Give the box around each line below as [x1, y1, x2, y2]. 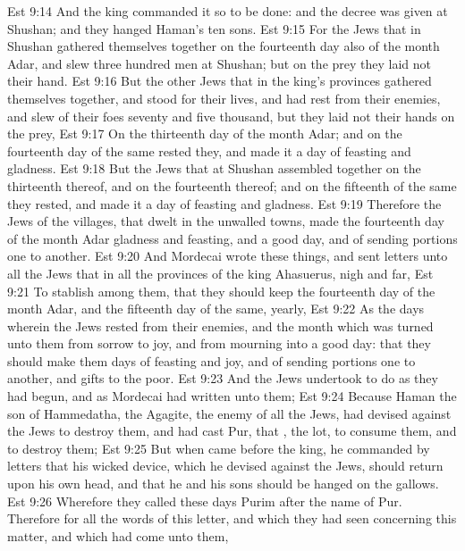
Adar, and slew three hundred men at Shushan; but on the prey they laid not [7, 54, 432, 72]
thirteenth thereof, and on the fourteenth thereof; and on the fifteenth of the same [7, 176, 457, 195]
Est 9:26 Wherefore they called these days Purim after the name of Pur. [7, 491, 402, 510]
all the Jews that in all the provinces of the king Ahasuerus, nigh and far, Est [7, 263, 434, 282]
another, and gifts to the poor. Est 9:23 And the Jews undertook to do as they [7, 369, 438, 388]
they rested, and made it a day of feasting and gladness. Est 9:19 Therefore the [7, 194, 442, 213]
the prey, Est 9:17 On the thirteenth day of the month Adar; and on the [7, 124, 402, 143]
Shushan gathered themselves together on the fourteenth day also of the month [7, 37, 440, 55]
